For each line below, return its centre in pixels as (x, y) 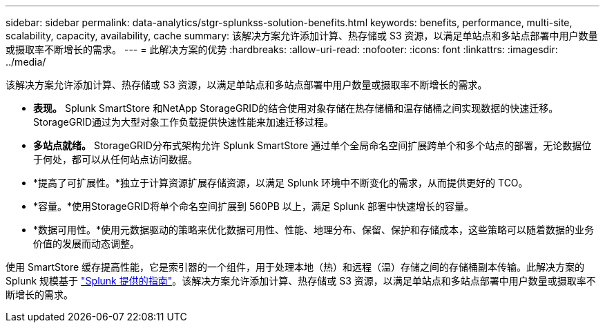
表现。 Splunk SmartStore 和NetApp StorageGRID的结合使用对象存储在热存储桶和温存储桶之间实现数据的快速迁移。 (296, 108)
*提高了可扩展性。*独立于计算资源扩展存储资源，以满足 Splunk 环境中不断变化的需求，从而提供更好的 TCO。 (281, 183)
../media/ (26, 62)
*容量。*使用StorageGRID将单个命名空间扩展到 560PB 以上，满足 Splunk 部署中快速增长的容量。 (253, 206)
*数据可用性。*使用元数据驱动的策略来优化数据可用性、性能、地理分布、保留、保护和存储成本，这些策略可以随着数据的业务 (314, 230)
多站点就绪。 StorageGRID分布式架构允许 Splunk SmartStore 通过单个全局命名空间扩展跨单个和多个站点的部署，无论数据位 (313, 145)
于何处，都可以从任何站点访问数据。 (115, 159)
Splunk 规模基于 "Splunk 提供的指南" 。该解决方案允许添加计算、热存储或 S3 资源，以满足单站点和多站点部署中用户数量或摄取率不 (301, 281)
